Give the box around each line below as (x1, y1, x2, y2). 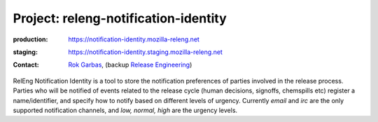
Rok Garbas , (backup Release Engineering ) (68, 60, 192, 69)
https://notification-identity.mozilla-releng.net (68, 35, 199, 43)
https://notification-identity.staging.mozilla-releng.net (68, 48, 223, 56)
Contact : (13, 60, 40, 69)
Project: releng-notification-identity (13, 11, 227, 26)
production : (13, 35, 48, 43)
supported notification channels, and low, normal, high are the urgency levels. (13, 106, 238, 114)
